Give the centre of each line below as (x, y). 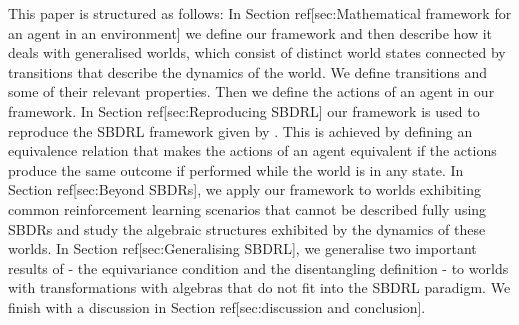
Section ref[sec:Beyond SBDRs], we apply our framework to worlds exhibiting (244, 189)
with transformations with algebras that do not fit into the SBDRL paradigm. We (259, 287)
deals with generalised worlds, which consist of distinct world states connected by (257, 52)
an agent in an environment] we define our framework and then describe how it (250, 32)
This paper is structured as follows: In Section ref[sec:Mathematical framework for (260, 13)
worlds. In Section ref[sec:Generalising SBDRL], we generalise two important (242, 248)
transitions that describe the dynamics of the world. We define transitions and (247, 71)
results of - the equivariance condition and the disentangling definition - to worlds (258, 267)
